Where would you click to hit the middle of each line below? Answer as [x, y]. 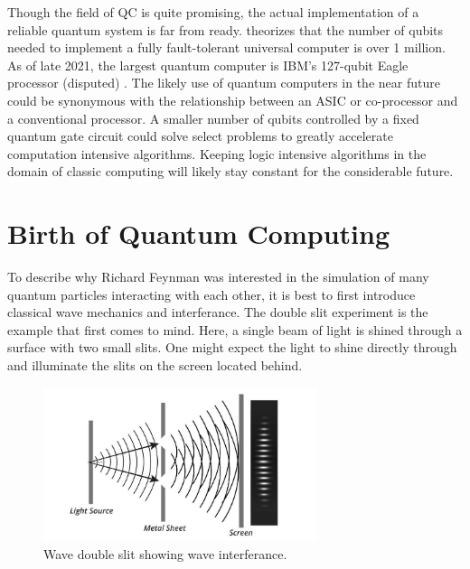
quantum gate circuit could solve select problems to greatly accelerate [200, 136]
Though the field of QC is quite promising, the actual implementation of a [213, 12]
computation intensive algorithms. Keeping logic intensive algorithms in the [217, 153]
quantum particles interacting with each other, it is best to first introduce [211, 294]
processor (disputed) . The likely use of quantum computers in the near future [224, 83]
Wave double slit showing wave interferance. [165, 553]
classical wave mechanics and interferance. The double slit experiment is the [218, 312]
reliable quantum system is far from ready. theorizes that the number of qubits [226, 29]
